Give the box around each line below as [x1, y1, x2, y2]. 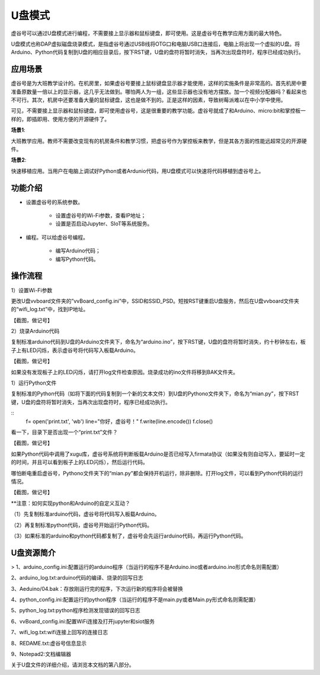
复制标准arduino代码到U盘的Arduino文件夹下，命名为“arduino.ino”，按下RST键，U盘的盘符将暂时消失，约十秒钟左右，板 [11, 338, 306, 346]
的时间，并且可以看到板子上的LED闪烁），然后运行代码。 [11, 459, 148, 466]
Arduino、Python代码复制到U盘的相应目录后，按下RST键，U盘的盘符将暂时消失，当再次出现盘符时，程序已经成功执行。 [11, 49, 304, 56]
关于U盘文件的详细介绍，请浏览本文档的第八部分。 [11, 661, 135, 668]
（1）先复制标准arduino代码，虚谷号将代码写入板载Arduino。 [11, 510, 160, 518]
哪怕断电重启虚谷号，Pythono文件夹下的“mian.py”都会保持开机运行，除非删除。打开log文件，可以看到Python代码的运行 [11, 469, 303, 476]
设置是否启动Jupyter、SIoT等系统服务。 [55, 220, 153, 228]
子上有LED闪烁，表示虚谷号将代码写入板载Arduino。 [11, 347, 139, 354]
